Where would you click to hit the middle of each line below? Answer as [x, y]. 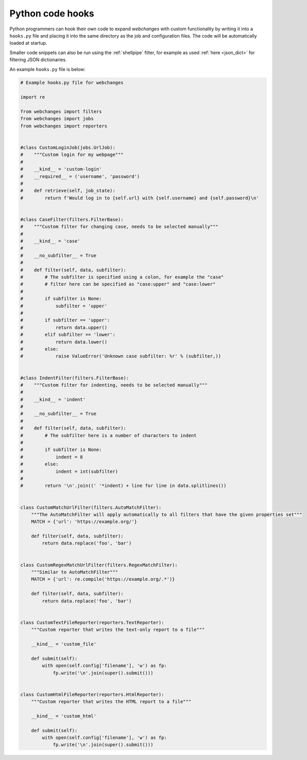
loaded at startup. [28, 43]
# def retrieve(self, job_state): [68, 191]
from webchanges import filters [61, 112]
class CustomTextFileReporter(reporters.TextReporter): [92, 622]
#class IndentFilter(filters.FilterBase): [75, 378]
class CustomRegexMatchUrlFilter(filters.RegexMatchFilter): [99, 565]
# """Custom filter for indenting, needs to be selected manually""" [114, 385]
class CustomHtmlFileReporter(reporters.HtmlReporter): [92, 694]
